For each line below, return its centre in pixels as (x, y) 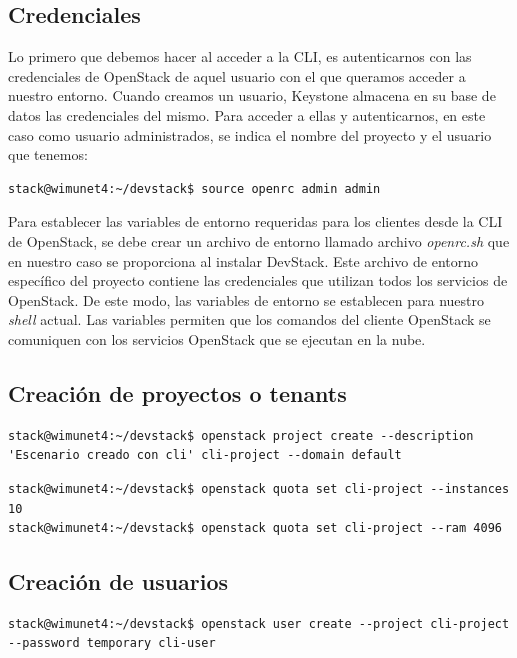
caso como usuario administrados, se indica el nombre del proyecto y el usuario (250, 134)
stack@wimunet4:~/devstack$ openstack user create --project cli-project (259, 623)
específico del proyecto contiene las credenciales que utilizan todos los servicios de (258, 280)
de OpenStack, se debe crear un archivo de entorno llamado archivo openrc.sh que (259, 240)
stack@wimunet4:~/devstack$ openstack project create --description (241, 435)
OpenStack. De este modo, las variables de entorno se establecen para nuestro (246, 299)
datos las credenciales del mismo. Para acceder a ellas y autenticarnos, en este (247, 114)
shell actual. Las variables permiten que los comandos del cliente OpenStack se (249, 319)
